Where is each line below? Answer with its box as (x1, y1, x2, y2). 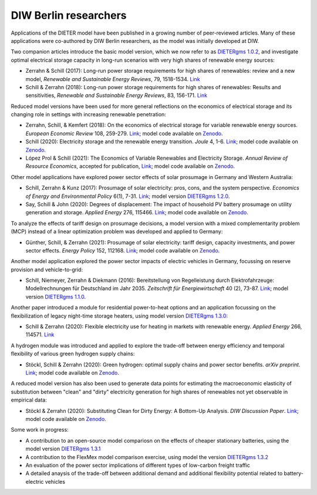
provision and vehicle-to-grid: (11, 266, 83, 273)
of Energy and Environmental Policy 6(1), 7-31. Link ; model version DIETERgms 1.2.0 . (25, 193, 230, 200)
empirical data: (11, 396, 47, 403)
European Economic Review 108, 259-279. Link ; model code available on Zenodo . (25, 130, 223, 137)
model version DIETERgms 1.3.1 (25, 445, 101, 452)
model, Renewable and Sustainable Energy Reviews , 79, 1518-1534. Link (25, 75, 200, 82)
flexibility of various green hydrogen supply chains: (11, 350, 135, 358)
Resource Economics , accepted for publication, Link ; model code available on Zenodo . (25, 163, 235, 170)
